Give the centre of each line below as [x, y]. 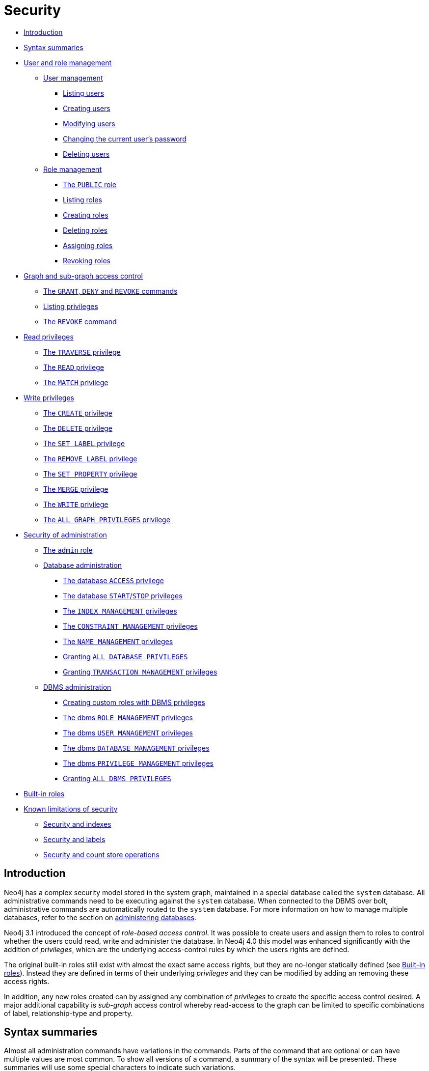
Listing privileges [71, 306]
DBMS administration [77, 687]
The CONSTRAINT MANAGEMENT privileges [130, 626]
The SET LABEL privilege [84, 443]
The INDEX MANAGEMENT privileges [120, 611]
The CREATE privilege [78, 413]
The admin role [68, 550]
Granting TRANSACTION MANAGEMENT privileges [140, 672]
